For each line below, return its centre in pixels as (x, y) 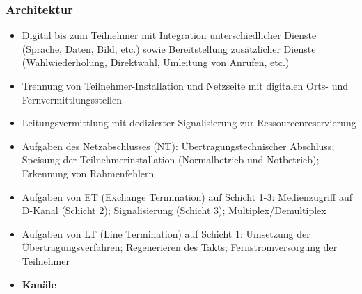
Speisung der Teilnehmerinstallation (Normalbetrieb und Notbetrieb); (171, 160)
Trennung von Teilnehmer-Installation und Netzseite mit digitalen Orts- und (185, 85)
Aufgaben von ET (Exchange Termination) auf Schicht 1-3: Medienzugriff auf (187, 196)
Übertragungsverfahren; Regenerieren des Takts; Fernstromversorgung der (180, 247)
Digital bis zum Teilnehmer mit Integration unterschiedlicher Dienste (169, 35)
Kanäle (39, 284)
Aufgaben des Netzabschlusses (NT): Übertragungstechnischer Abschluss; (178, 146)
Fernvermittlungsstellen (72, 99)
